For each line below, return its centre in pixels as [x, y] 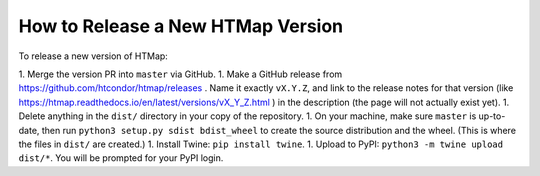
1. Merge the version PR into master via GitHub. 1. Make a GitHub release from [180, 74]
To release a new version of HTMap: [93, 56]
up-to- [492, 116]
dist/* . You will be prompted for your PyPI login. [121, 158]
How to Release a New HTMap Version [181, 26]
